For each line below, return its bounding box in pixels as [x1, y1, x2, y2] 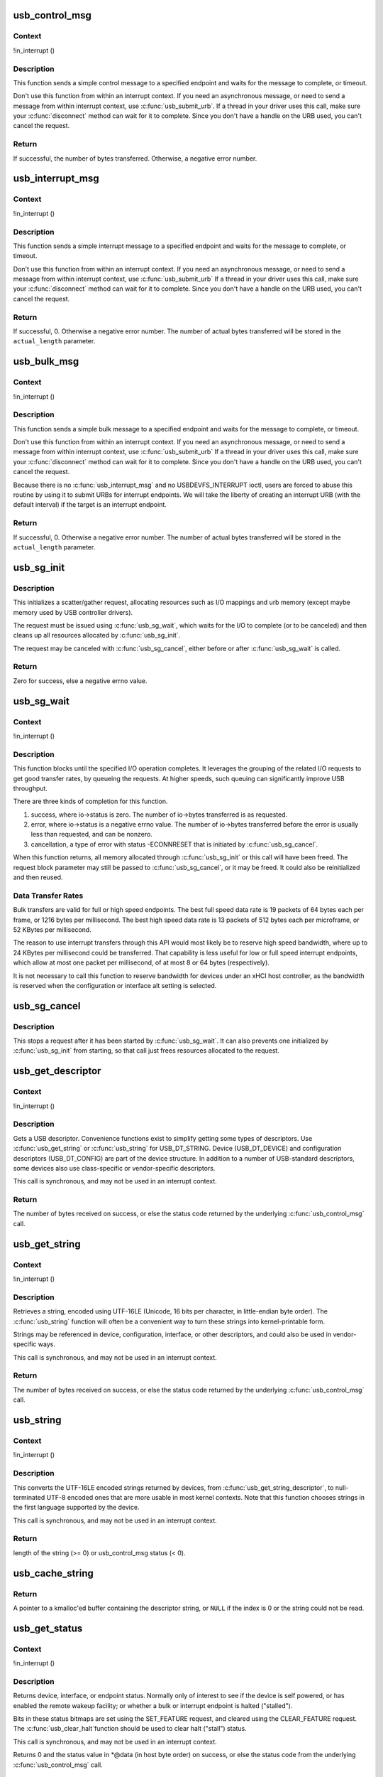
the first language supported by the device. [13, 1503, 140, 1512]
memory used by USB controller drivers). [13, 608, 133, 616]
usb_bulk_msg [13, 355, 79, 367]
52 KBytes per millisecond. [13, 925, 91, 934]
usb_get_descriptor [13, 1065, 101, 1077]
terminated [13, 1493, 45, 1501]
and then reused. [13, 873, 63, 881]
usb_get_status [13, 1622, 83, 1634]
